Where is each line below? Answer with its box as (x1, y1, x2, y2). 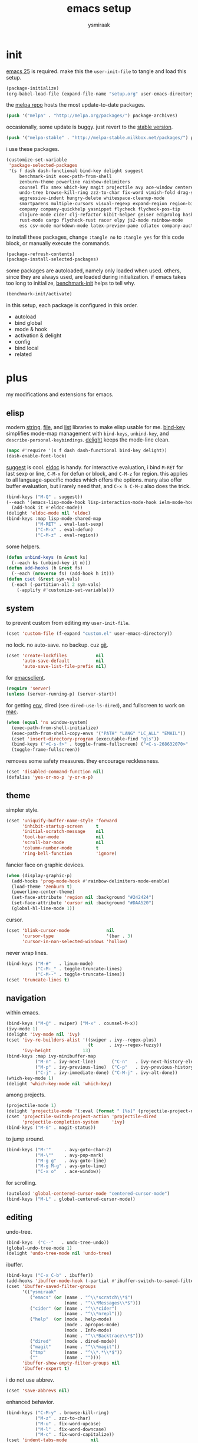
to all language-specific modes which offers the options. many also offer (6, 476, 183, 483)
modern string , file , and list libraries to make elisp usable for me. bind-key (6, 423, 185, 430)
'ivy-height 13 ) (21, 1048, 91, 1054)
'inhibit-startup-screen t (21, 823, 99, 829)
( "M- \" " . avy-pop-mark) (35, 1152, 104, 1158)
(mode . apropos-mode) (64, 1322, 120, 1328)
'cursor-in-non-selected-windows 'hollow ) (21, 938, 128, 944)
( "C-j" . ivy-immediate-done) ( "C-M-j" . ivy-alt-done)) (35, 1069, 178, 1076)
